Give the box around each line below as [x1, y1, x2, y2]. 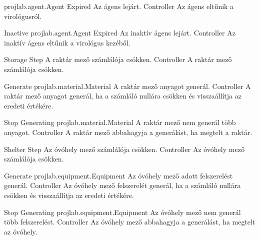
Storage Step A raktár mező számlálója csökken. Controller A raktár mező [4, 54, 232, 64]
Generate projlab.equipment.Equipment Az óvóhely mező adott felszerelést [4, 170, 233, 180]
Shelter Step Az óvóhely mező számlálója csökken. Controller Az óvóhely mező [4, 143, 244, 154]
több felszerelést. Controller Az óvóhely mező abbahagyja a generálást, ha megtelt [4, 216, 255, 227]
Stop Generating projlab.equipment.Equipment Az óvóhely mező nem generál [4, 206, 241, 217]
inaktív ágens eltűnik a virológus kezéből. [4, 37, 130, 47]
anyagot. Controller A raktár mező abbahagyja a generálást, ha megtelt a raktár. [4, 126, 252, 137]
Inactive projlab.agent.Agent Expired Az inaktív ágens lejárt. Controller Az [4, 27, 235, 38]
